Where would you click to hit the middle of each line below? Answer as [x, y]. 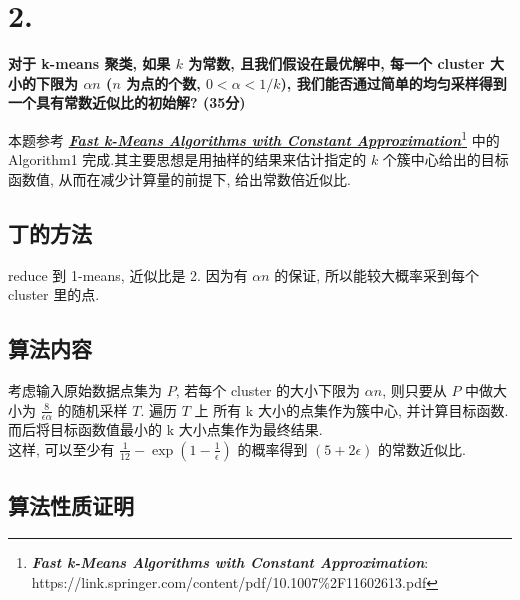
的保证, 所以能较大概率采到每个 [376, 274]
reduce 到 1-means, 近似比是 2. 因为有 [128, 274]
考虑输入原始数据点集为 [85, 389]
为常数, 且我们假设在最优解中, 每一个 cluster [336, 63]
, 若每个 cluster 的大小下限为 [268, 389]
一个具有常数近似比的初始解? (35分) [127, 102]
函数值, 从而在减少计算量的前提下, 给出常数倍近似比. [179, 178]
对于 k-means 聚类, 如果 [89, 63]
